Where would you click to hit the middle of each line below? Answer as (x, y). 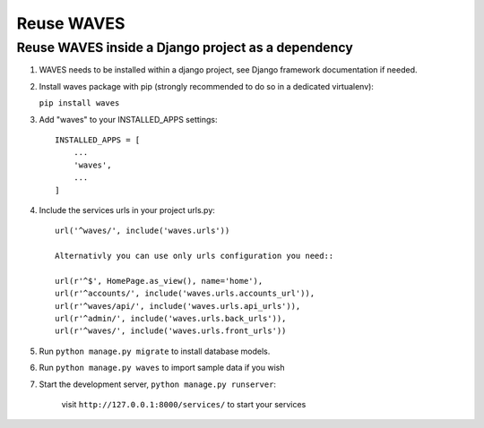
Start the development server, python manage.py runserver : (158, 384)
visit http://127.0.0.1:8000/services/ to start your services (184, 404)
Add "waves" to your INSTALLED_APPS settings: (128, 119)
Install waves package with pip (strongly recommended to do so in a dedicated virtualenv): (206, 86)
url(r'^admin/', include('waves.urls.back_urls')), (171, 319)
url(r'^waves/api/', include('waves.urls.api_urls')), (178, 306)
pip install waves (79, 103)
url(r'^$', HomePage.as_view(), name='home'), (159, 281)
